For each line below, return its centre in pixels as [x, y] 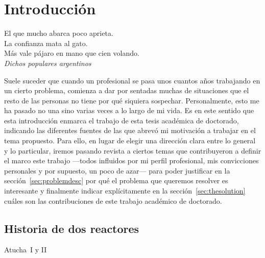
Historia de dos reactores [72, 228]
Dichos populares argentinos [48, 63]
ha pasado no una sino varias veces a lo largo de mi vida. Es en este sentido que [129, 110]
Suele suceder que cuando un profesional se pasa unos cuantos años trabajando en [132, 80]
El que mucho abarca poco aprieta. [59, 33]
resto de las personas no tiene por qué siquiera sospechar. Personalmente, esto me [132, 100]
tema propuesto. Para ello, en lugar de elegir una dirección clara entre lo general [130, 141]
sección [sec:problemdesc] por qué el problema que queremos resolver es [116, 180]
